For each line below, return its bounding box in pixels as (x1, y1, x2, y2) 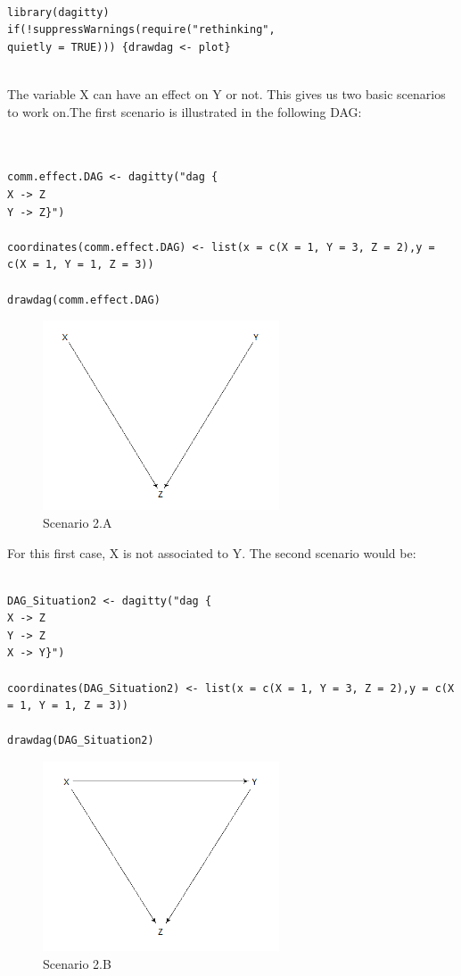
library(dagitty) (7, 5, 110, 19)
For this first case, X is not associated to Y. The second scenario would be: (7, 543, 416, 562)
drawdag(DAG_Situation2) (7, 734, 154, 747)
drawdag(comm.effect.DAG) (7, 293, 161, 306)
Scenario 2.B (43, 954, 111, 972)
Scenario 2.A (43, 513, 112, 531)
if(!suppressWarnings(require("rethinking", (7, 23, 276, 37)
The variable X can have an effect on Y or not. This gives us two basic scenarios (7, 84, 446, 103)
